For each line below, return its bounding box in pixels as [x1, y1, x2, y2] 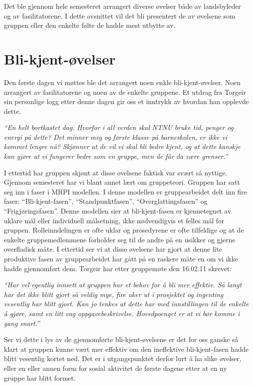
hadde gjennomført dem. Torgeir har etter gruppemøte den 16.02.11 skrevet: [4, 263, 232, 273]
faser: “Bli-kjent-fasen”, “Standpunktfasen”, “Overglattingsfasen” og [4, 196, 208, 206]
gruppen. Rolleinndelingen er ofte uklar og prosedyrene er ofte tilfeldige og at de [4, 225, 244, 235]
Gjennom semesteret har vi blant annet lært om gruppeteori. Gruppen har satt [4, 177, 240, 187]
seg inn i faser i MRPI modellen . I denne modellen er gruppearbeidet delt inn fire [4, 186, 247, 196]
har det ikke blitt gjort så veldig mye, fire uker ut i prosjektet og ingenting [4, 289, 224, 299]
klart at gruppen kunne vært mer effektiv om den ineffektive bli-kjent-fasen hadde [4, 343, 249, 354]
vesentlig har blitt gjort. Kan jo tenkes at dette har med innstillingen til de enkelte [4, 299, 249, 309]
